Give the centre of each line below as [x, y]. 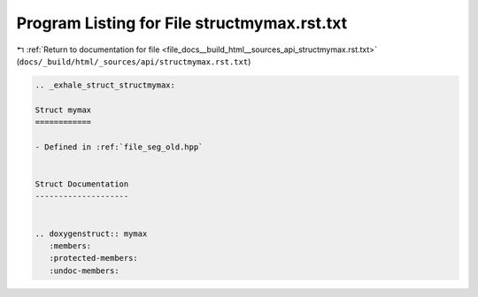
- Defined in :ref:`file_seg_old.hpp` [119, 147]
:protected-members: [94, 258]
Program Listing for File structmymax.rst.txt [182, 23]
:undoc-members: [84, 270]
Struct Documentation [82, 184]
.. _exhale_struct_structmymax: [105, 85]
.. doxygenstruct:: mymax [91, 233]
